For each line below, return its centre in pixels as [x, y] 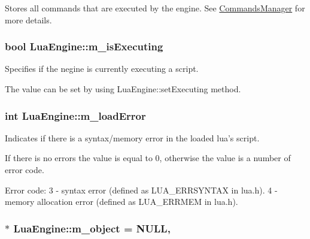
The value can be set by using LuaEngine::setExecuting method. [123, 89]
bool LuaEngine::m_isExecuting [84, 46]
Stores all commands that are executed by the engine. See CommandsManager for [155, 8]
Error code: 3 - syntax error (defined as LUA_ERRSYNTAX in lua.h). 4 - [141, 190]
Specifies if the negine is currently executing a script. [102, 69]
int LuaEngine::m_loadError [75, 115]
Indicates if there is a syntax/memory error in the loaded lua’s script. [132, 137]
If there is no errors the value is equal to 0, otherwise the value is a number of [148, 158]
